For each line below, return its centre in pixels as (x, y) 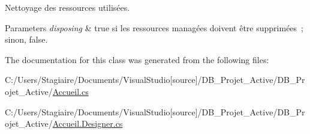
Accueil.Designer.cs (88, 123)
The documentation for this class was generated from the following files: (137, 59)
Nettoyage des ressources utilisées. (67, 7)
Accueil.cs (70, 91)
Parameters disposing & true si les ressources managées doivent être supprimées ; (154, 27)
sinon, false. (26, 39)
